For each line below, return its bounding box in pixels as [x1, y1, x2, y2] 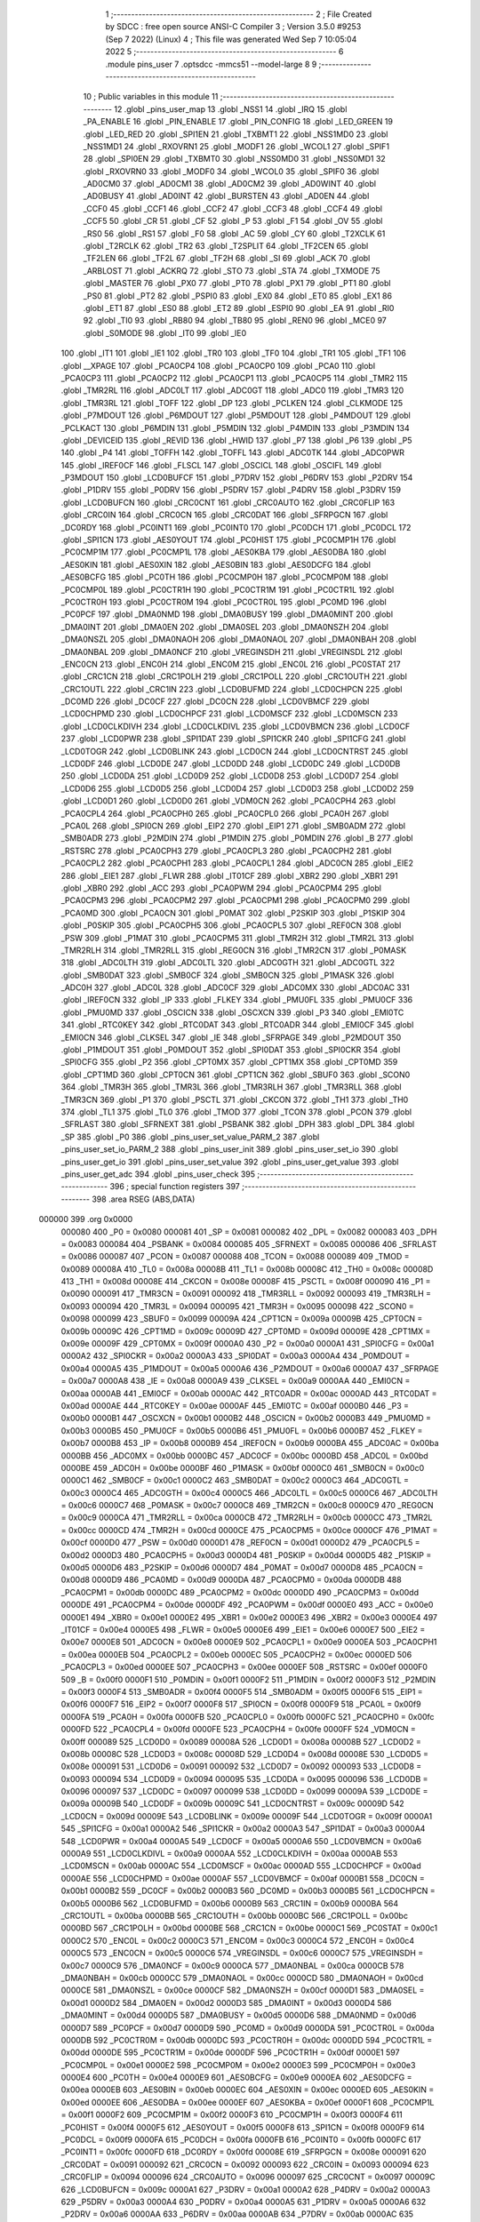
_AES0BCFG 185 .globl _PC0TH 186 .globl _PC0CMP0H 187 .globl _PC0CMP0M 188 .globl [60, 571, 388, 582]
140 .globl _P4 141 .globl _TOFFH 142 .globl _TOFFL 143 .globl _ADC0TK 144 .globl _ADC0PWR [60, 447, 404, 458]
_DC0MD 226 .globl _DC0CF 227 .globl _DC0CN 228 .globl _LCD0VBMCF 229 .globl [60, 696, 370, 707]
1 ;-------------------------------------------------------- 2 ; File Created [105, 9, 372, 20]
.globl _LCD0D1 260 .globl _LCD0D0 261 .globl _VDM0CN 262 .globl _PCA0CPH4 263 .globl [60, 795, 396, 806]
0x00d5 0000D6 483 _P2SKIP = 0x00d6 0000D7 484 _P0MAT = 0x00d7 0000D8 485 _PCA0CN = [60, 1563, 424, 1573]
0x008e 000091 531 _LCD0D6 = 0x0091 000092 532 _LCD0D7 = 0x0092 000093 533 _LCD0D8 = [60, 1761, 422, 1772]
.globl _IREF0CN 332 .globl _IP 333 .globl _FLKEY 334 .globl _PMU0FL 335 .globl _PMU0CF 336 [60, 995, 413, 1005]
